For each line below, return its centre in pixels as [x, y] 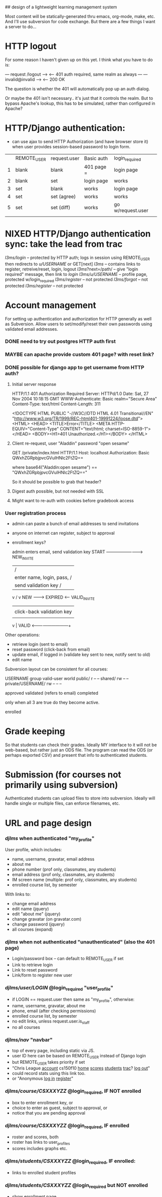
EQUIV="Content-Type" [35, 429]
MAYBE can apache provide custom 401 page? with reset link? [80, 354]
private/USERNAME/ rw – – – [33, 684]
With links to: [18, 894]
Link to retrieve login [32, 965]
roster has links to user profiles [41, 1143]
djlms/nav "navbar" [29, 1040]
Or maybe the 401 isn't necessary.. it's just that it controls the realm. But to [79, 98]
